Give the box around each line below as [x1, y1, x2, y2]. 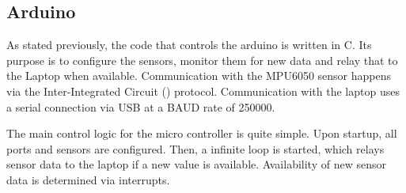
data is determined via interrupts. [6, 171, 170, 187]
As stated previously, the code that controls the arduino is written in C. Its [6, 36, 372, 53]
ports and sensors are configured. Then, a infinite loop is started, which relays [6, 140, 385, 157]
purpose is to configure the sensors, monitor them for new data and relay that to [6, 51, 398, 68]
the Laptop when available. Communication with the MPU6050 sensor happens [6, 67, 392, 84]
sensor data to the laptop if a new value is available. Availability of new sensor [6, 156, 386, 172]
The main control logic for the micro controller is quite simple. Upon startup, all [6, 125, 397, 142]
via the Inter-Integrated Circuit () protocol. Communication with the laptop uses [6, 82, 400, 99]
